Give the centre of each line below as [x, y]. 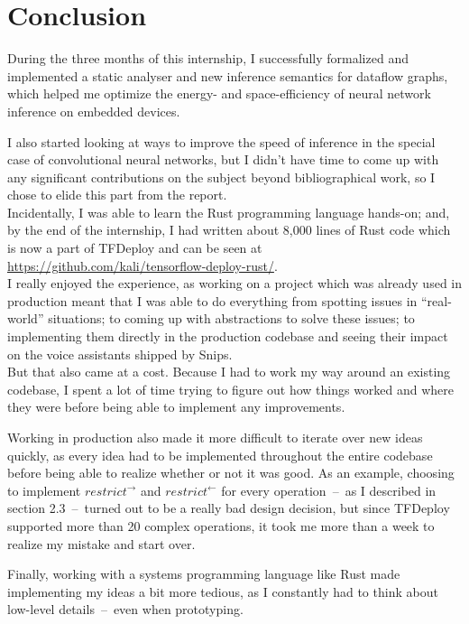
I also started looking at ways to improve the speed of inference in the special [221, 141]
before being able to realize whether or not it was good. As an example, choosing [231, 473]
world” [26, 318]
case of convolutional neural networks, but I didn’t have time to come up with [223, 159]
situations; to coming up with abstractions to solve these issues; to [231, 318]
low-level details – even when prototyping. [125, 609]
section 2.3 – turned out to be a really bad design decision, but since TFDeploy [229, 508]
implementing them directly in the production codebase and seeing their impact [228, 336]
